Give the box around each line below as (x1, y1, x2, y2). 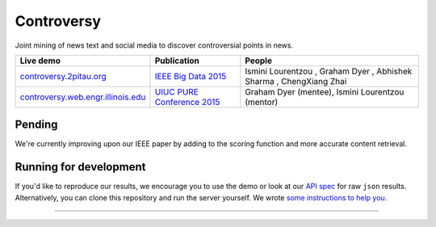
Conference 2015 (154, 96, 220, 107)
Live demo (19, 55, 61, 66)
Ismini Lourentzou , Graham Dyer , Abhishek (245, 65, 413, 77)
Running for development (15, 160, 146, 174)
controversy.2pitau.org (19, 70, 107, 82)
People (245, 55, 272, 66)
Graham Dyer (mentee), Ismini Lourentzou (245, 86, 405, 97)
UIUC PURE (154, 86, 199, 97)
